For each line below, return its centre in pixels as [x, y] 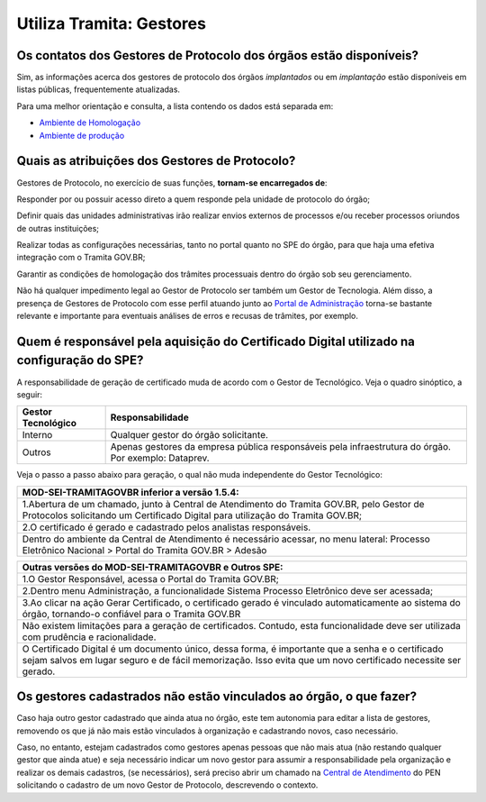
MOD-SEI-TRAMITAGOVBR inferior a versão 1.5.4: [130, 492]
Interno [37, 435]
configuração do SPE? [80, 360]
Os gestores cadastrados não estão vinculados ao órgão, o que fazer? [217, 697]
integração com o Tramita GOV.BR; [81, 258]
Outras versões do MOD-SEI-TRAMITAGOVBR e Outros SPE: [153, 567]
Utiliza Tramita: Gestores [112, 23]
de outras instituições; [58, 228]
